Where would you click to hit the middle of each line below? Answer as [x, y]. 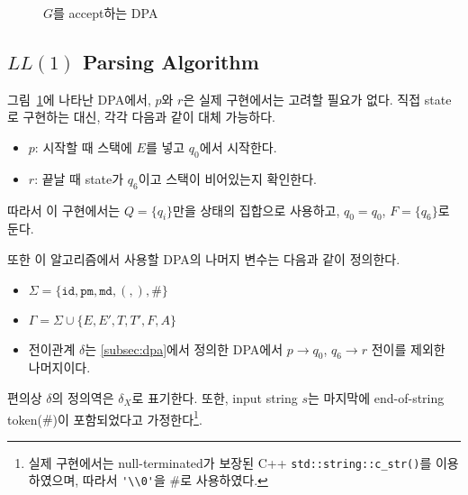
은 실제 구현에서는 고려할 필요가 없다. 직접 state [317, 99]
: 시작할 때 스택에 [83, 147]
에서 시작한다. [238, 147]
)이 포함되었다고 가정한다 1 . [127, 417]
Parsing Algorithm [171, 61]
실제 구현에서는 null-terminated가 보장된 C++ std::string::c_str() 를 [230, 462]
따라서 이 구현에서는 [64, 210]
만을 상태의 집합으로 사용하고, [256, 210]
